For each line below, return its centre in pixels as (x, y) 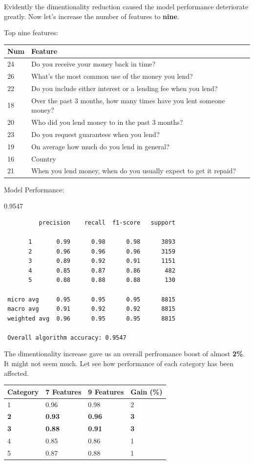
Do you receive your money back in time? (93, 64)
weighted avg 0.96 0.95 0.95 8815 (91, 318)
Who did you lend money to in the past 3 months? (107, 122)
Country (43, 158)
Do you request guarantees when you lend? (95, 134)
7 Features (63, 391)
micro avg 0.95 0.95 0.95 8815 (91, 299)
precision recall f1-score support (107, 222)
